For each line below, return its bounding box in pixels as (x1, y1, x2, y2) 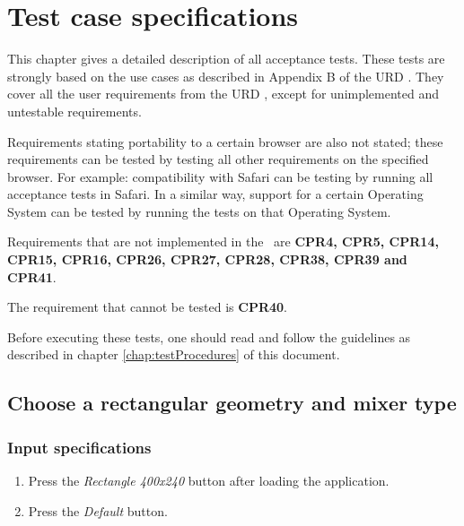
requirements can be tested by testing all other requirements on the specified (7, 150, 429, 168)
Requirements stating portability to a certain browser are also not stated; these (7, 132, 443, 151)
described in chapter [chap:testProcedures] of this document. (7, 345, 340, 364)
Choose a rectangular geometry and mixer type (7, 389, 457, 417)
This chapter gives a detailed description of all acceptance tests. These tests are (7, 49, 445, 68)
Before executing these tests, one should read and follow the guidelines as (7, 327, 411, 346)
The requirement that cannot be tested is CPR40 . (7, 297, 287, 316)
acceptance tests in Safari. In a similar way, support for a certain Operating (7, 185, 424, 203)
